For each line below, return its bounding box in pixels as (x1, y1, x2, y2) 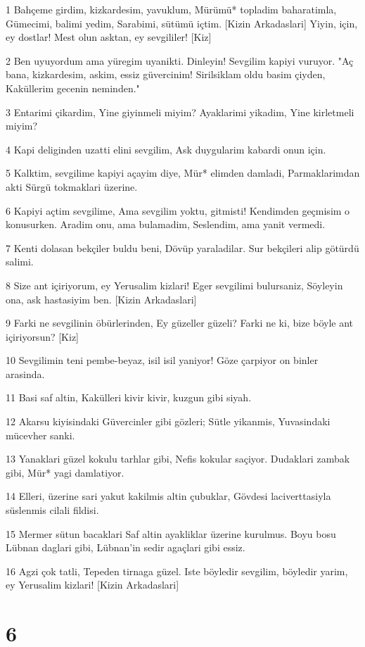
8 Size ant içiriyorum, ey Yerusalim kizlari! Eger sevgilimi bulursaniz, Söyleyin (6, 277, 343, 292)
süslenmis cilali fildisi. (6, 503, 99, 517)
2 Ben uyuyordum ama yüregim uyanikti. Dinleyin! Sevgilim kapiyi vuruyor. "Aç (6, 53, 354, 68)
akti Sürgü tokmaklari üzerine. (6, 179, 138, 194)
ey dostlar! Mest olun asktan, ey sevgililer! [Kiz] (6, 30, 212, 44)
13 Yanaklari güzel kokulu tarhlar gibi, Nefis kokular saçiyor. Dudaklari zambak (6, 451, 350, 466)
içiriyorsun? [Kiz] (6, 329, 79, 344)
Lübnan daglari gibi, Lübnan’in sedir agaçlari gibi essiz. (6, 540, 245, 555)
